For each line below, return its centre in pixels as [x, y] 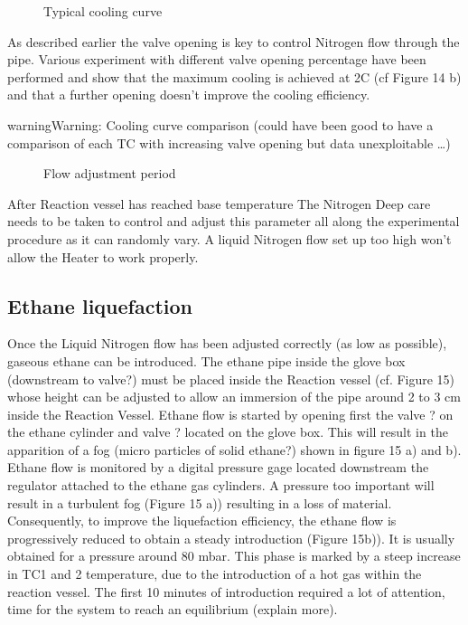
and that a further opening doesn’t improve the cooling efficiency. [189, 95]
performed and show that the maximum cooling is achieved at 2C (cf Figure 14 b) [234, 76]
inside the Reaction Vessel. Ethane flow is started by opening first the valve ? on [230, 414]
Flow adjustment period [110, 173]
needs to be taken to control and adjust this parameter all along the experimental [234, 221]
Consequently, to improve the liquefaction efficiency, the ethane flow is [202, 521]
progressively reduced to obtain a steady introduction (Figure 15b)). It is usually [231, 538]
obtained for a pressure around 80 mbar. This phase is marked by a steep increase [234, 556]
